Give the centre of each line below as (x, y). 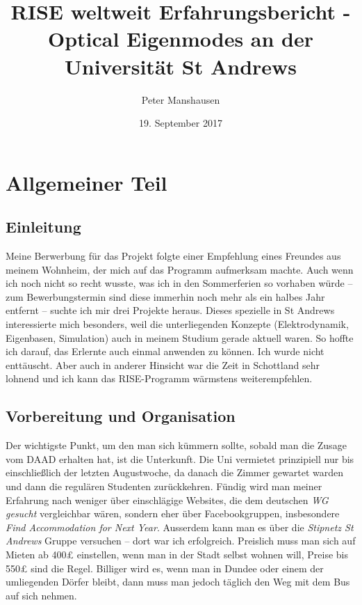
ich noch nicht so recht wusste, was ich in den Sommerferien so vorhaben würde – (179, 283)
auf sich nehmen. (41, 595)
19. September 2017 (181, 123)
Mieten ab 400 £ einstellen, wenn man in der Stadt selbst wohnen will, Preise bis (177, 554)
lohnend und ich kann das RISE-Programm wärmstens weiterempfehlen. (159, 378)
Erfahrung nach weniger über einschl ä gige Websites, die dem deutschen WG (167, 500)
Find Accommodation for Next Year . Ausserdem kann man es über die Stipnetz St (180, 527)
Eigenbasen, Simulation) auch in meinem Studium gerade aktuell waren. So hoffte (180, 337)
